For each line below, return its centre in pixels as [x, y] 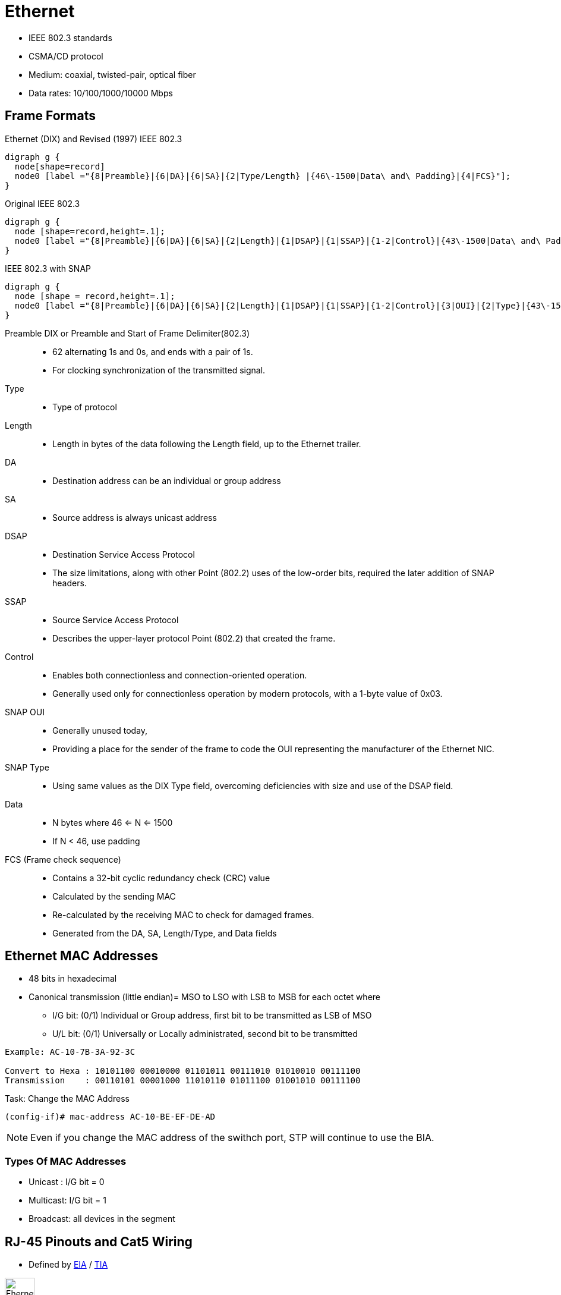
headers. [70, 583]
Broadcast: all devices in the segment [102, 1219]
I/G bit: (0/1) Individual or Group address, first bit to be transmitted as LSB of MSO [212, 1016]
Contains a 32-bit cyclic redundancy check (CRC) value [161, 878]
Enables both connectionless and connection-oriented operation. [180, 675]
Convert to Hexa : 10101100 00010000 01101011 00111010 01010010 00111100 [183, 1071]
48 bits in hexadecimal [73, 979]
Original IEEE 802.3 [42, 203]
